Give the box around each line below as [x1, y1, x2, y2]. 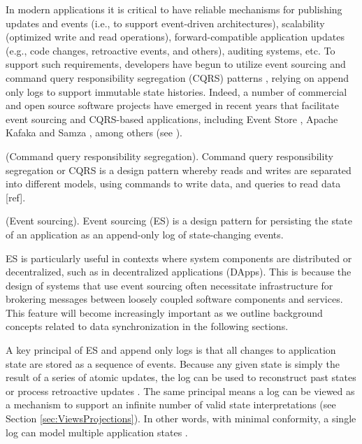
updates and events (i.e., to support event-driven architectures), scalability [6, 15, 325, 30]
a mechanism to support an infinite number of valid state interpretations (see [6, 397, 336, 412]
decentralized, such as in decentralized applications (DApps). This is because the [6, 264, 352, 279]
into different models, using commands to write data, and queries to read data [6, 176, 341, 191]
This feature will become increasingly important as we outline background [6, 305, 323, 320]
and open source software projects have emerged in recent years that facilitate [6, 98, 339, 113]
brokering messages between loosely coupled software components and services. [6, 292, 343, 306]
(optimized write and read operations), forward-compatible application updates [6, 29, 345, 44]
